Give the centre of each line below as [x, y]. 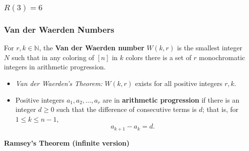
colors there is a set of [158, 57]
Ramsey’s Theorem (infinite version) [67, 142]
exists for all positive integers [179, 83]
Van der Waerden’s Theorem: [59, 83]
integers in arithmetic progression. [55, 67]
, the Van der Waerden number [92, 48]
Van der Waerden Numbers [59, 29]
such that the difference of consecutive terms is [126, 109]
